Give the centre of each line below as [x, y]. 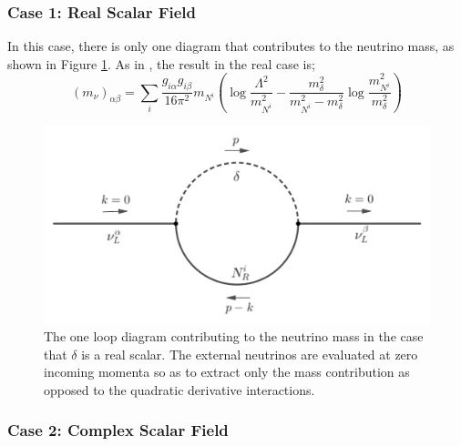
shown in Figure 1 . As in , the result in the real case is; [161, 63]
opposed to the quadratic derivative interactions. [179, 389]
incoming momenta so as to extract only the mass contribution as [227, 372]
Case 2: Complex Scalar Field [118, 430]
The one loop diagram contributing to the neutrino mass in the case [234, 335]
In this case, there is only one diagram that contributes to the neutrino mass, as [231, 46]
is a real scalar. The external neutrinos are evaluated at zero [250, 354]
